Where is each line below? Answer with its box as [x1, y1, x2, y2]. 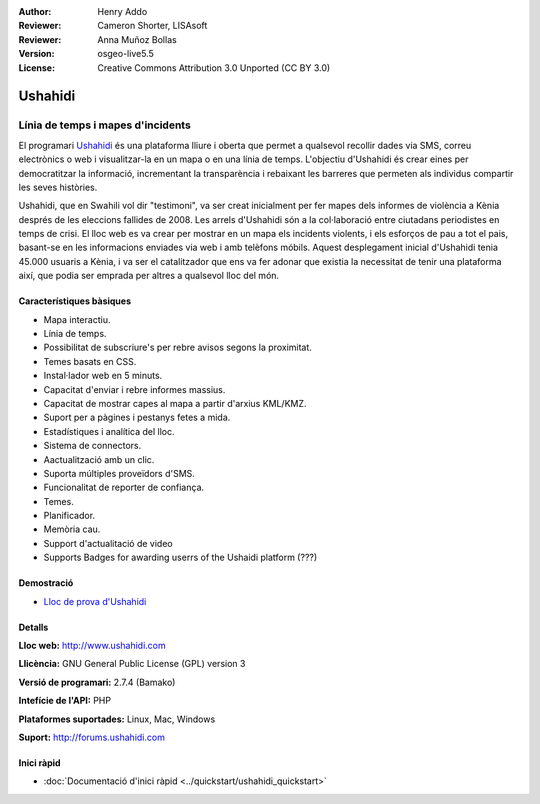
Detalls [18, 621, 49, 633]
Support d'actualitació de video [43, 537, 174, 549]
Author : [18, 6, 52, 17]
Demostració [18, 577, 74, 589]
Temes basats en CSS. [43, 355, 137, 367]
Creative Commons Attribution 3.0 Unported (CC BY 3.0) [97, 61, 331, 74]
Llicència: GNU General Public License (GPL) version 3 [18, 658, 246, 670]
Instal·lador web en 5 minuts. [43, 370, 163, 382]
